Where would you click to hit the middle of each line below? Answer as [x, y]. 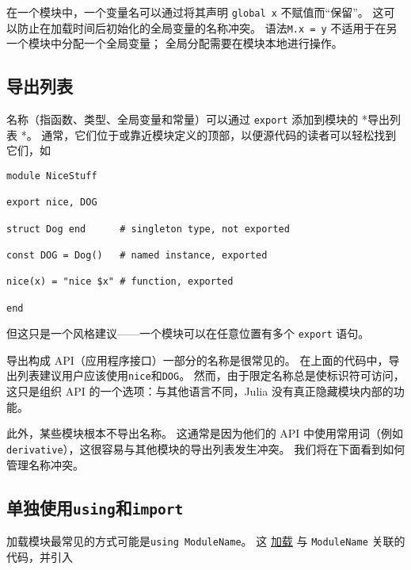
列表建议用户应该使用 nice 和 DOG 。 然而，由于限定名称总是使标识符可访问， [211, 375]
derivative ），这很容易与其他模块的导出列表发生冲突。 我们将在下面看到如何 [206, 448]
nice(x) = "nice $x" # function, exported [120, 282]
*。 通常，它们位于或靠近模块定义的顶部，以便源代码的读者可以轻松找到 [209, 134]
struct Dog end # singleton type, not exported [148, 229]
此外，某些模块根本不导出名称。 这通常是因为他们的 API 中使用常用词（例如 [205, 433]
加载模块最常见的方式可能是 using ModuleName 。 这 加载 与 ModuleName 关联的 [206, 540]
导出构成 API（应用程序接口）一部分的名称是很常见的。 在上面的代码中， [198, 360]
